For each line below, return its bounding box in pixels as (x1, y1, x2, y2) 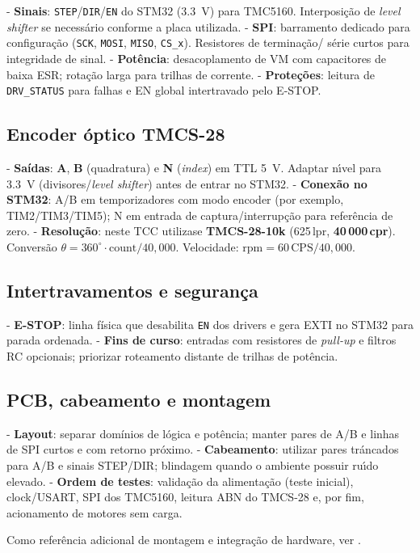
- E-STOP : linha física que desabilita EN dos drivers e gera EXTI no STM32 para (6, 315, 414, 332)
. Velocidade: (175, 238, 239, 255)
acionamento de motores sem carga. (6, 504, 183, 521)
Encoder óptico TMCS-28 (6, 121, 225, 146)
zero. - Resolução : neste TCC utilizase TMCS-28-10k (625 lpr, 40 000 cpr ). (6, 222, 396, 239)
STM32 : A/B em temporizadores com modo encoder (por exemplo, (6, 191, 344, 208)
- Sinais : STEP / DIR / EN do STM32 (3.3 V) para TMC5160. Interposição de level (6, 2, 401, 19)
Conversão (6, 238, 57, 255)
